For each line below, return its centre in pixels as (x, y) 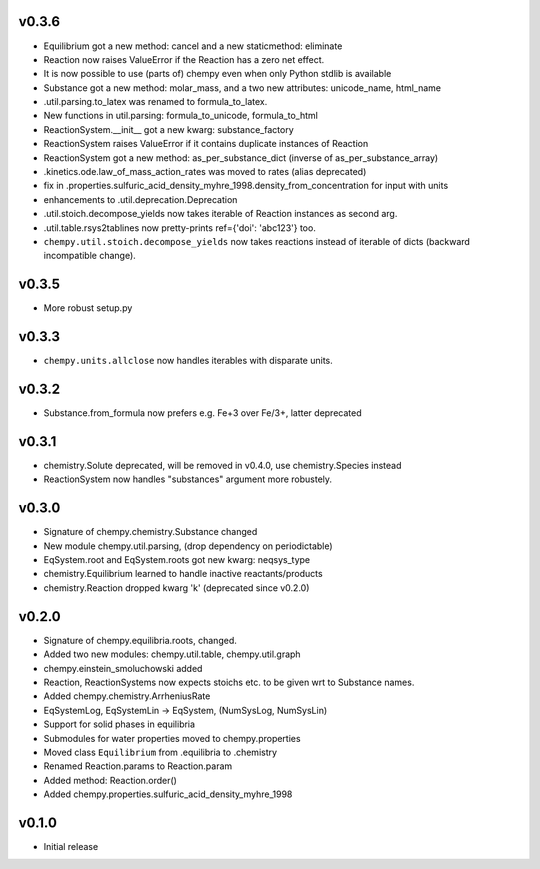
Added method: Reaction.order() (110, 780)
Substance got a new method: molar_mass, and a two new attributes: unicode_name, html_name (242, 87)
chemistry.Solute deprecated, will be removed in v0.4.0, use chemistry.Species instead (222, 465)
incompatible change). (90, 256)
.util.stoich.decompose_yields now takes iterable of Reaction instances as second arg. (220, 214)
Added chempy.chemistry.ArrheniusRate (127, 696)
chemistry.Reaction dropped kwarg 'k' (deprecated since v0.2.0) (176, 587)
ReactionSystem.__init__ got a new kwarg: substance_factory (168, 129)
